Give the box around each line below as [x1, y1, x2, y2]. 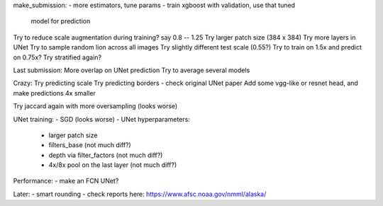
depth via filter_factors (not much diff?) [48, 151, 163, 159]
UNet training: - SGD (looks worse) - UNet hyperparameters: [13, 115, 191, 123]
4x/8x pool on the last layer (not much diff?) [48, 161, 177, 169]
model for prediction [30, 17, 91, 25]
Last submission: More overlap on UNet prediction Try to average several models [13, 66, 250, 74]
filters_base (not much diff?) [48, 141, 131, 149]
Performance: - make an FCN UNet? [13, 177, 119, 185]
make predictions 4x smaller [13, 88, 96, 97]
